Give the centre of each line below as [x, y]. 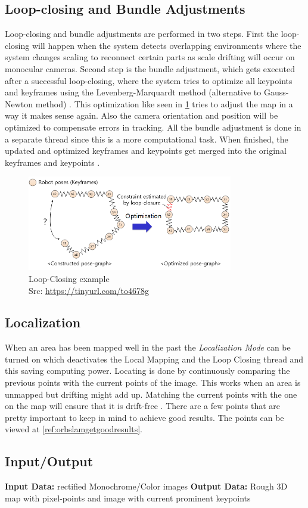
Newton [19, 103]
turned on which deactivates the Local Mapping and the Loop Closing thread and [154, 359]
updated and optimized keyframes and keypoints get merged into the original [146, 151]
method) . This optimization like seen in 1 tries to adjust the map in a [164, 103]
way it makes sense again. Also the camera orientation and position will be [141, 115]
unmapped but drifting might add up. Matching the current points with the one [151, 394]
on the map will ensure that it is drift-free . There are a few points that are [143, 406]
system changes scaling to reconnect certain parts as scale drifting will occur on [150, 57]
